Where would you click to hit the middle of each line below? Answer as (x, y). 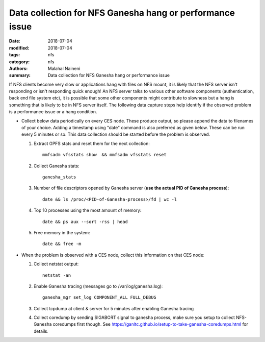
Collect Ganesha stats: (56, 166)
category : (19, 62)
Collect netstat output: (56, 264)
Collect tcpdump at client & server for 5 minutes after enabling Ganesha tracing (114, 308)
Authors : (18, 68)
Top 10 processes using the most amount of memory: (88, 210)
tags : (14, 55)
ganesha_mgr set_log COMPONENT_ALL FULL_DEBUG (99, 297)
